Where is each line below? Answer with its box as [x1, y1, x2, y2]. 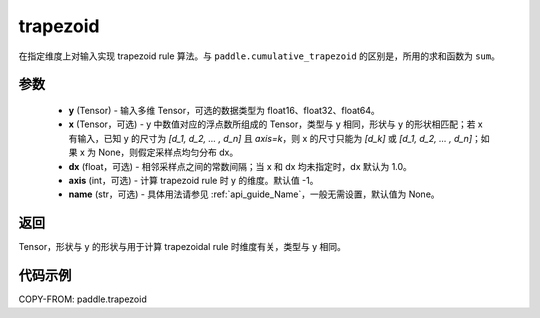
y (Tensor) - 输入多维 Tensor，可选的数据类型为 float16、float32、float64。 [68, 104, 380, 116]
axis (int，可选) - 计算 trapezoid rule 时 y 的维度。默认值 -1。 [68, 174, 319, 186]
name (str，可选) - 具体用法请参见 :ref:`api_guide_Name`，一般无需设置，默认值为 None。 [68, 188, 440, 200]
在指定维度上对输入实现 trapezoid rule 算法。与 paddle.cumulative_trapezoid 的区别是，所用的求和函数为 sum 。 [18, 50, 500, 62]
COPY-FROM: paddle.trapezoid [18, 293, 147, 305]
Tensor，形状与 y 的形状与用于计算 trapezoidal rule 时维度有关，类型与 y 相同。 [18, 241, 347, 253]
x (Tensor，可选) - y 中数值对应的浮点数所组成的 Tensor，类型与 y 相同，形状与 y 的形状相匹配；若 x [68, 118, 484, 130]
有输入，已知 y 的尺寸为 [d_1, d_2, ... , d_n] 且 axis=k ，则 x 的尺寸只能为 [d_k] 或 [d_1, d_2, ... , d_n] [68, 132, 473, 144]
